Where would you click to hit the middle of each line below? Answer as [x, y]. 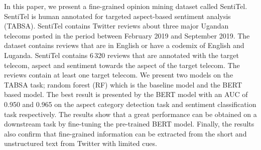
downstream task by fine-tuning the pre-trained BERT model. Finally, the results [129, 124]
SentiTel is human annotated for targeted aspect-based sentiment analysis [117, 16]
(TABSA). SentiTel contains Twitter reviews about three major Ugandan [116, 26]
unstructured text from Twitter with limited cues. [81, 143]
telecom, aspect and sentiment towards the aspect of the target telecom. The [122, 65]
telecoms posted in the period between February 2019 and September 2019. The [127, 35]
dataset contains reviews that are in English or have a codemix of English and [124, 45]
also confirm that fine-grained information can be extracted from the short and [125, 133]
